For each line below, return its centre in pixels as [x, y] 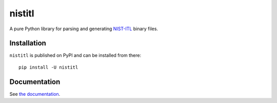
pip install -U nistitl [48, 67]
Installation [28, 43]
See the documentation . [35, 94]
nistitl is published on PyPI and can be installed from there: [75, 55]
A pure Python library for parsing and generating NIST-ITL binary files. [84, 29]
